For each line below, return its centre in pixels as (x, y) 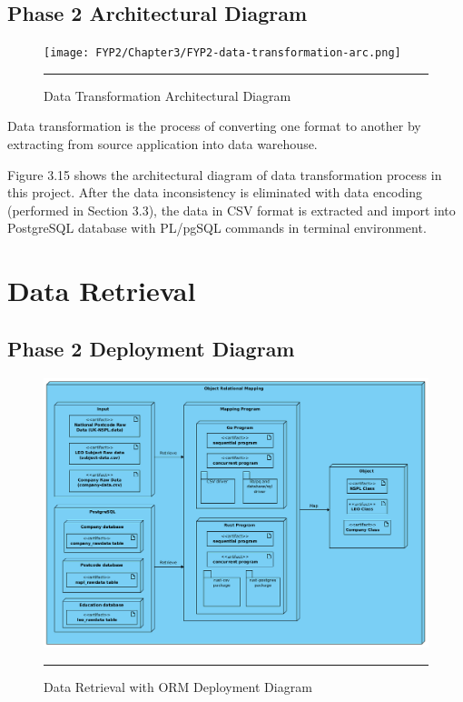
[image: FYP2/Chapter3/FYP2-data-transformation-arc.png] (222, 53)
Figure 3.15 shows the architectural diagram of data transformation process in (225, 174)
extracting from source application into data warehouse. (163, 144)
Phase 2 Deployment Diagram (151, 348)
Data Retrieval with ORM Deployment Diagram (178, 687)
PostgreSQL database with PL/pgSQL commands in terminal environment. (217, 228)
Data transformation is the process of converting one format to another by (214, 126)
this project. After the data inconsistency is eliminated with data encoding (215, 192)
